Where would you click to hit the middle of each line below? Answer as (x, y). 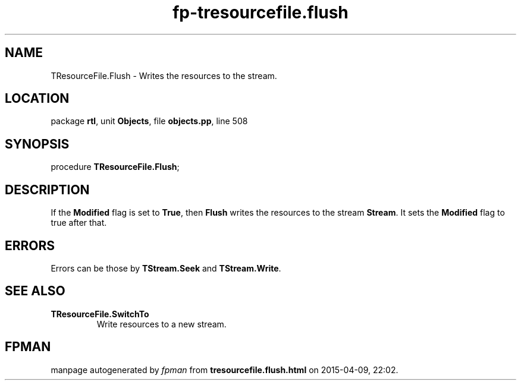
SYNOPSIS (37, 144)
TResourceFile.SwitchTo (100, 314)
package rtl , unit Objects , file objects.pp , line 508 (149, 121)
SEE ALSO (35, 291)
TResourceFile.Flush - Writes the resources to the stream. (164, 75)
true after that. (79, 223)
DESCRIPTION (47, 190)
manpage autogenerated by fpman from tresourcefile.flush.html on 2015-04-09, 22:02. (225, 370)
